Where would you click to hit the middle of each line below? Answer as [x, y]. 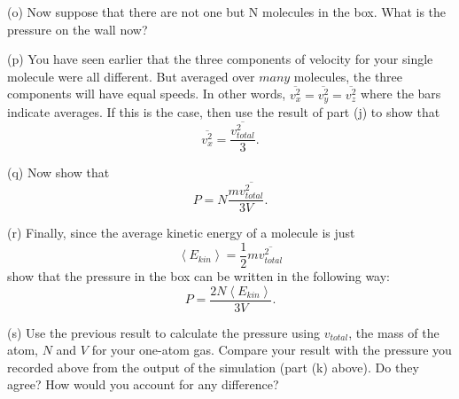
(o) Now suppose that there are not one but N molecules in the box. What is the [227, 12]
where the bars [401, 94]
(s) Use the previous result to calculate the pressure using [163, 332]
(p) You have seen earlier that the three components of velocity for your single [220, 59]
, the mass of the [394, 332]
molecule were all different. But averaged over [131, 76]
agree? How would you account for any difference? [143, 384]
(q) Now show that [58, 172]
